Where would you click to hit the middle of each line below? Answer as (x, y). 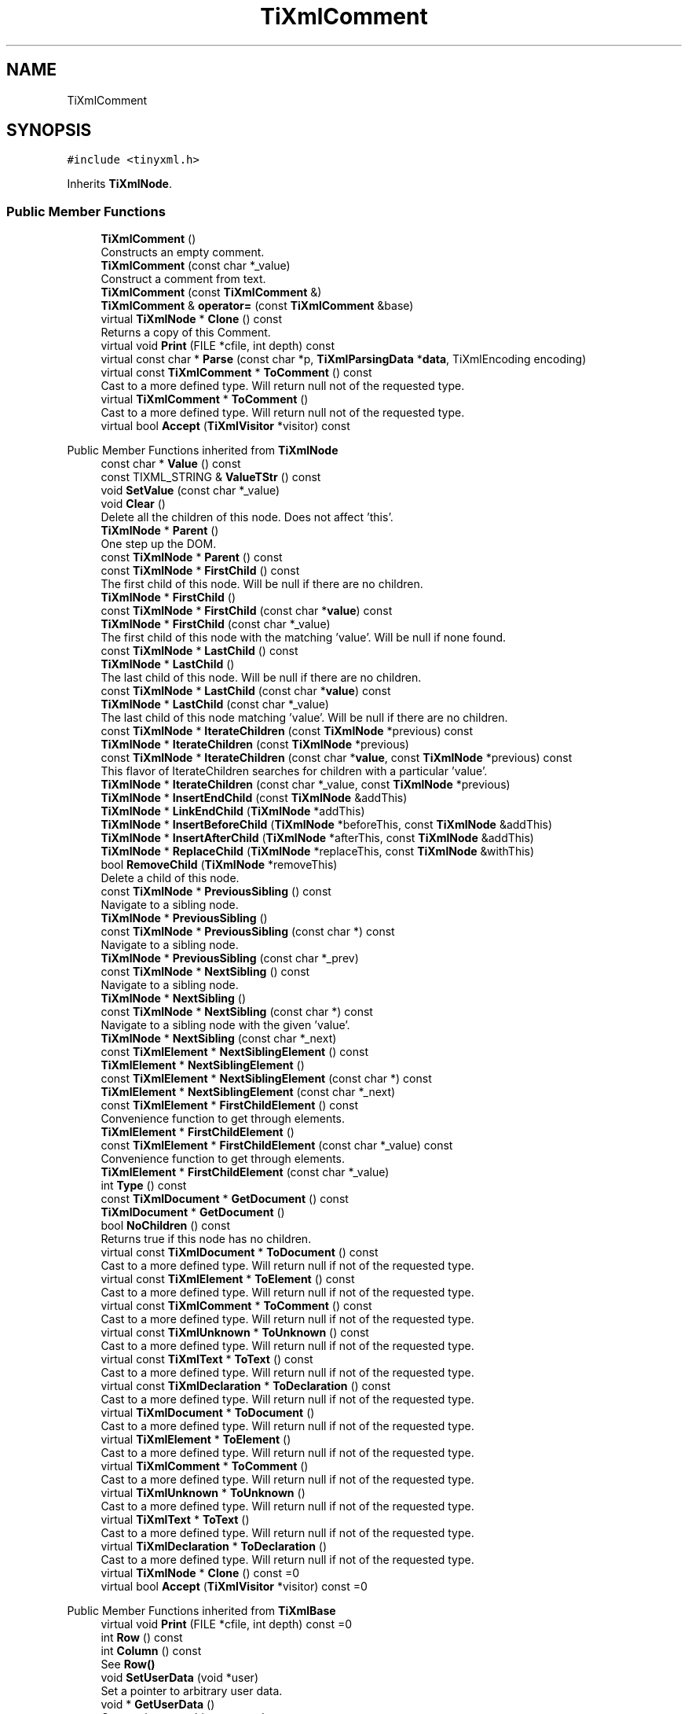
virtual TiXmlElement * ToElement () (196, 1440)
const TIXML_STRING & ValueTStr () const (211, 477)
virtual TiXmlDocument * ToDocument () (208, 1413)
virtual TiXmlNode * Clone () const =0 (200, 1573)
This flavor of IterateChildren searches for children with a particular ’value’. (294, 771)
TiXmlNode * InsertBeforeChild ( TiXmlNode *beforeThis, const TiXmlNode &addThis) (327, 825)
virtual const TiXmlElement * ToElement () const (228, 1279)
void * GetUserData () (158, 1705)
